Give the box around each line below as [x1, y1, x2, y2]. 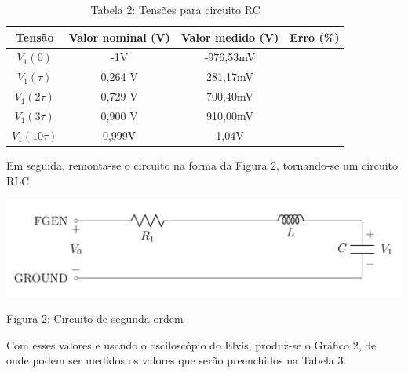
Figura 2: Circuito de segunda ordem [6, 310, 184, 327]
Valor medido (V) [180, 28, 279, 45]
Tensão [16, 28, 54, 45]
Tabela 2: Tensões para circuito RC [90, 2, 260, 17]
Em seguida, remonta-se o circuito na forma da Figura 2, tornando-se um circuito [6, 156, 399, 173]
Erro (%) [290, 28, 340, 45]
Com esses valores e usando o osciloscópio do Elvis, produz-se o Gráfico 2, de [6, 336, 377, 353]
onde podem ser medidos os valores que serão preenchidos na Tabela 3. [6, 352, 347, 368]
